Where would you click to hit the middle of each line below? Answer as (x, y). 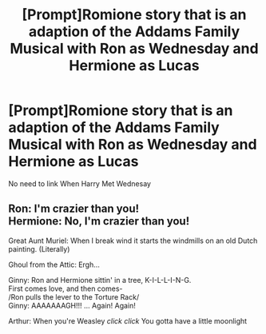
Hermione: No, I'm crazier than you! (99, 221)
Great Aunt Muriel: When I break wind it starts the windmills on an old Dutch (133, 241)
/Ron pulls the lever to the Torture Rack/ (74, 296)
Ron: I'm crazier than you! (74, 209)
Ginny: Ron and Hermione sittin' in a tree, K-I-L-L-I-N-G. (100, 280)
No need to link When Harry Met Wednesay (80, 183)
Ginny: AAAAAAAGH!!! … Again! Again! (72, 305)
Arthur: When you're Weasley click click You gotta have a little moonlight (128, 320)
